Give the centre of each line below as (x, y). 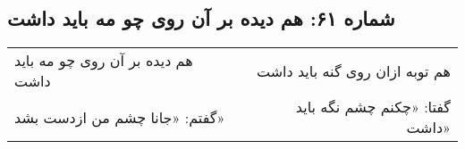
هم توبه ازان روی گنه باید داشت (353, 70)
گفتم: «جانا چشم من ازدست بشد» (120, 117)
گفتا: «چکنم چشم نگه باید (373, 107)
